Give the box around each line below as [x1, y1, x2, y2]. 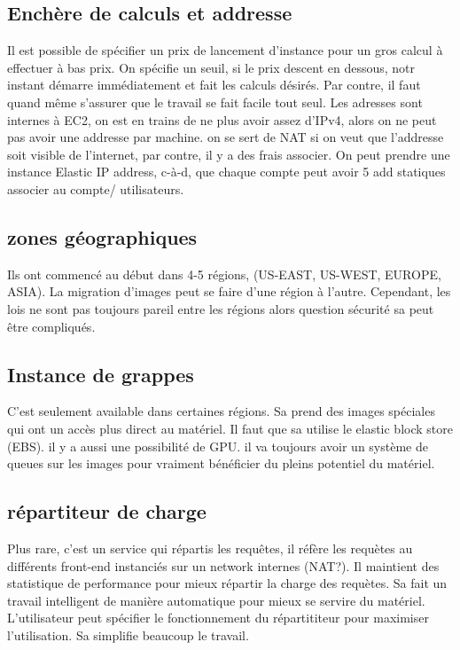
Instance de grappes [7, 360, 194, 388]
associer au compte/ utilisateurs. [7, 179, 184, 198]
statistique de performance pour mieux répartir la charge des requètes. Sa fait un [7, 574, 448, 592]
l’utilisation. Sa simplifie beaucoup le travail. [7, 625, 249, 644]
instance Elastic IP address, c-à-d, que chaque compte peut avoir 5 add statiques [7, 162, 446, 181]
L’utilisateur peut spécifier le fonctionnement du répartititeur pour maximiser [7, 608, 429, 627]
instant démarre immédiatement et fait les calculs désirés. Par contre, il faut [7, 75, 421, 94]
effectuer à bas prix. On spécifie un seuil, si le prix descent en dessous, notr [7, 58, 416, 76]
